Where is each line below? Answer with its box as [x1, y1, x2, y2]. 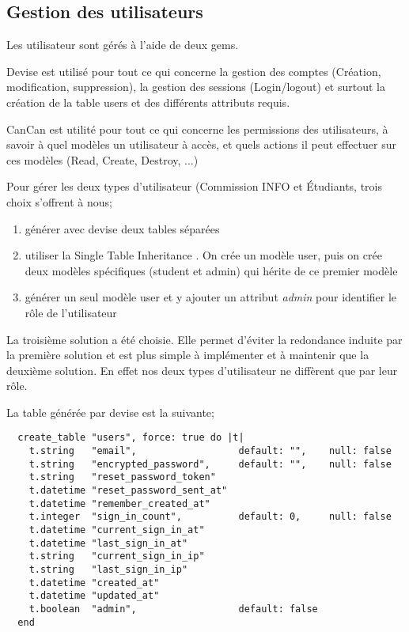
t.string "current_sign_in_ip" [28, 551, 205, 562]
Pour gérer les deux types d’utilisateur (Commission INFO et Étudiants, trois [6, 178, 382, 195]
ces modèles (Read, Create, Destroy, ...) [6, 151, 199, 168]
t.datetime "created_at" [28, 577, 160, 588]
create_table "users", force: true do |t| [17, 432, 244, 444]
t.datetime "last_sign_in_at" [28, 537, 188, 549]
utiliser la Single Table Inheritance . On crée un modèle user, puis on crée [25, 247, 382, 263]
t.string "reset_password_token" [28, 471, 216, 483]
